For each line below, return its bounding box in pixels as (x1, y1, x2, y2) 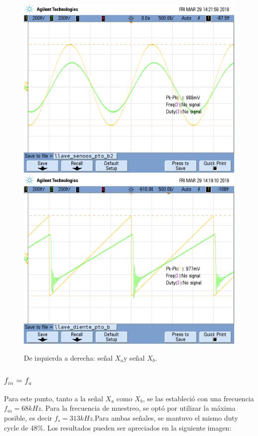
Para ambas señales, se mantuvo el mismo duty (94, 412, 238, 423)
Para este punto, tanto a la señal (4, 393, 103, 403)
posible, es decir (4, 412, 53, 423)
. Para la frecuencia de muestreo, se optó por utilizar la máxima (41, 403, 236, 413)
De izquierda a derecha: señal (24, 352, 113, 363)
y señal (124, 352, 145, 363)
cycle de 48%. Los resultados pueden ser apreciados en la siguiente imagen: (4, 422, 232, 433)
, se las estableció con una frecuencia (142, 393, 254, 403)
